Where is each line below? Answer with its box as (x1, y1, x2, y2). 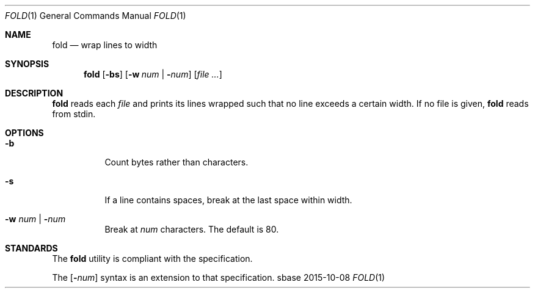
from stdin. (52, 109, 96, 119)
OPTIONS (5, 128, 44, 138)
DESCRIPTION (5, 88, 64, 98)
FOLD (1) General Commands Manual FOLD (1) (5, 10, 186, 21)
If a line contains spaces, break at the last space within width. (104, 195, 352, 205)
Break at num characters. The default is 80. (104, 224, 279, 234)
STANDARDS (5, 243, 58, 253)
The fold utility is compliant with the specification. (52, 253, 253, 264)
